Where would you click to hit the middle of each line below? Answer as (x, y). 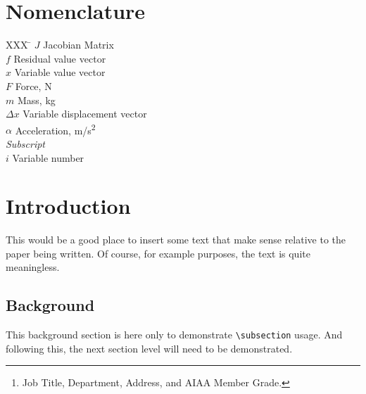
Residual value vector (60, 58)
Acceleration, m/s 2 (55, 129)
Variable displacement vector (85, 114)
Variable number (48, 157)
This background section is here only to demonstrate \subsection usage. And (174, 335)
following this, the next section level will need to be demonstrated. (149, 348)
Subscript (25, 143)
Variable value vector (60, 72)
